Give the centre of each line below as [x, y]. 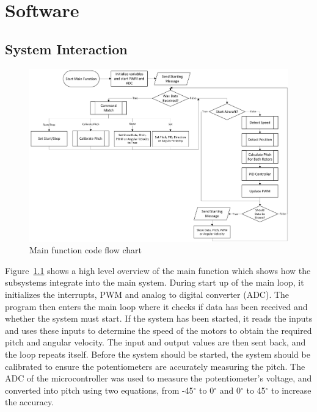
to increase [291, 390]
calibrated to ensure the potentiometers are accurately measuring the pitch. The [155, 366]
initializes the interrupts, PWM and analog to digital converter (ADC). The [147, 295]
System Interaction [66, 49]
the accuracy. [30, 402]
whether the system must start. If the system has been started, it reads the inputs [159, 318]
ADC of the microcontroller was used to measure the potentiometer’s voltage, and [158, 378]
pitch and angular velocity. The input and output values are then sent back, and [155, 342]
